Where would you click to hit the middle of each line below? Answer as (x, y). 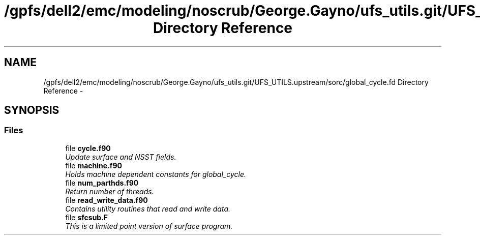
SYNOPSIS (32, 110)
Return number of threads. (110, 191)
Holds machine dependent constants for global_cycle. (156, 174)
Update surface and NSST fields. (121, 157)
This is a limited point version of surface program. (149, 226)
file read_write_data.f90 (107, 200)
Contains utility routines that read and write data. (148, 208)
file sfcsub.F (87, 217)
